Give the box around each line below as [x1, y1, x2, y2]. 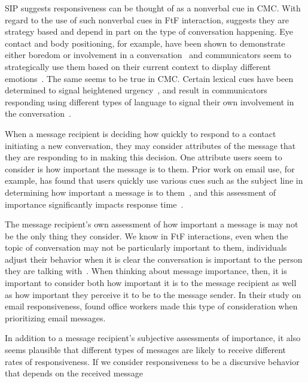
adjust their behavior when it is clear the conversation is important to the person [5, 253, 303, 265]
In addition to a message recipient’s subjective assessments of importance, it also [5, 332, 301, 344]
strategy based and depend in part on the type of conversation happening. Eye [5, 25, 294, 38]
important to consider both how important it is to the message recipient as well [5, 276, 297, 289]
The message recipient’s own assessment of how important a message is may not [5, 218, 298, 230]
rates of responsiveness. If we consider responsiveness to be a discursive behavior [5, 355, 300, 367]
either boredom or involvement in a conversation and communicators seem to [5, 48, 292, 61]
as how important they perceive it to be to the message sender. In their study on [5, 288, 301, 300]
